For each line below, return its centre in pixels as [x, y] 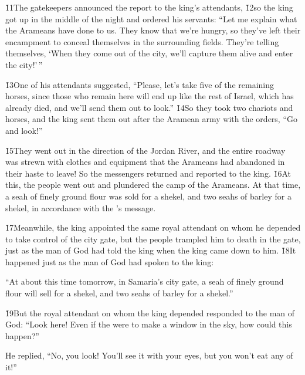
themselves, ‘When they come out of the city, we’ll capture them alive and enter [149, 53]
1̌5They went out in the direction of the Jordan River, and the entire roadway [145, 150]
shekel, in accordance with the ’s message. [81, 207]
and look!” [24, 130]
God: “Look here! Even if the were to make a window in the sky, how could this [149, 324]
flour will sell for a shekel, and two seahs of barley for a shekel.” [119, 293]
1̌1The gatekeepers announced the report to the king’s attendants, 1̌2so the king [149, 7]
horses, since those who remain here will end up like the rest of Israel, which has [150, 96]
